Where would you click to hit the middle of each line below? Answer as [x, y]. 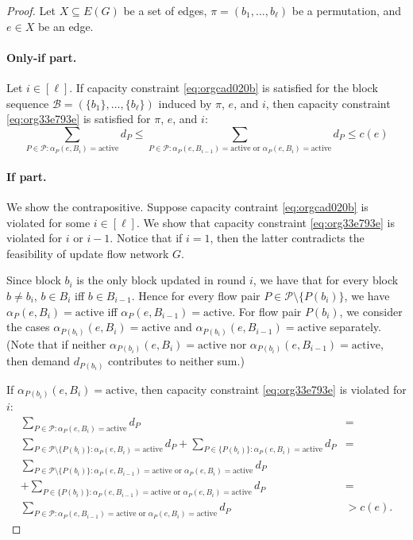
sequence [28, 103]
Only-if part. [42, 57]
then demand [39, 361]
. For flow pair [267, 311]
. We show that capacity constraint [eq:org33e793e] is [266, 222]
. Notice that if [146, 238]
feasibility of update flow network [88, 253]
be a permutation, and [347, 10]
